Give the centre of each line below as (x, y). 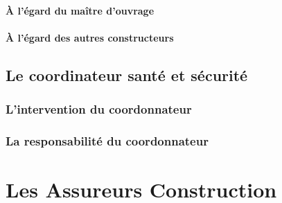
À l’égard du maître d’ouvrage (80, 10)
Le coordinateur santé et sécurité (127, 74)
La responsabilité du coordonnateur (107, 140)
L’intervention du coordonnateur (99, 109)
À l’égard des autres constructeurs (90, 37)
